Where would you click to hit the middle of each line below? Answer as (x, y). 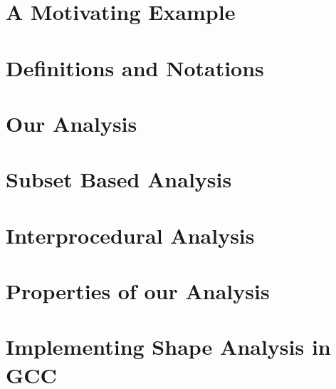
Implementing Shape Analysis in (168, 347)
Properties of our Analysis (138, 291)
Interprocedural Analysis (130, 235)
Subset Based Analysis (119, 179)
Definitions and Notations (135, 67)
